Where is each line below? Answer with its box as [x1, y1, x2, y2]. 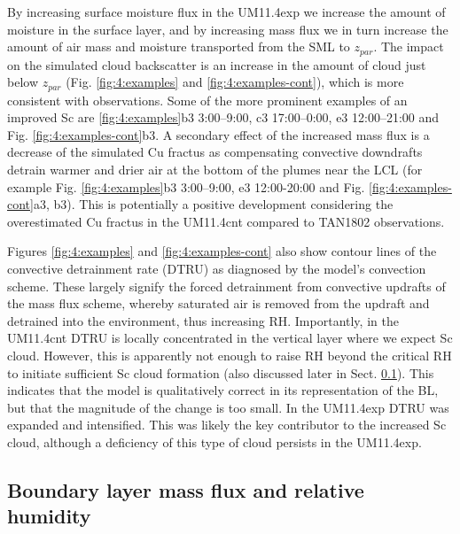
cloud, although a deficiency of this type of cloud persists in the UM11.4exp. [7, 432, 422, 451]
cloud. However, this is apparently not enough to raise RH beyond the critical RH [7, 346, 452, 364]
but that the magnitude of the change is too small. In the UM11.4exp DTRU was [7, 398, 449, 416]
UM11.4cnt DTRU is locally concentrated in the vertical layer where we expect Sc [7, 329, 453, 347]
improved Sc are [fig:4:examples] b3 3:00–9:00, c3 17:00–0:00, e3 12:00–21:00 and [7, 108, 440, 127]
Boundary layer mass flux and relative [7, 476, 364, 503]
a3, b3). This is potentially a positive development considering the [33, 195, 394, 213]
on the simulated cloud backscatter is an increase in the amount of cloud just [7, 55, 426, 74]
